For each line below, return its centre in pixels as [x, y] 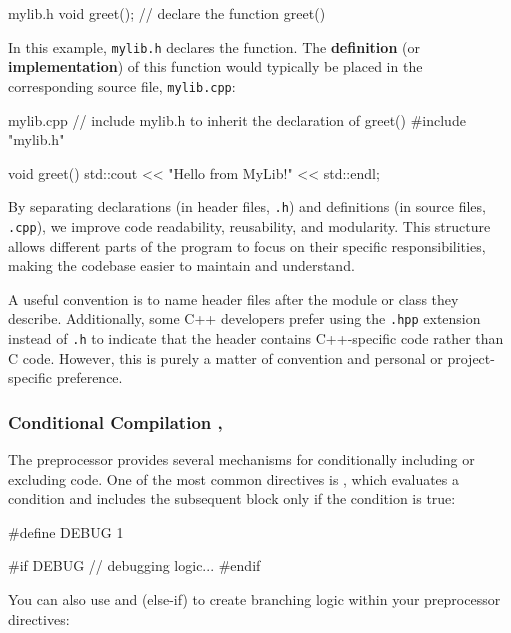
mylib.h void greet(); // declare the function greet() [167, 13]
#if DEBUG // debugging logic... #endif [134, 565]
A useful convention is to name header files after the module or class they [233, 298]
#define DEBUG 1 [66, 531]
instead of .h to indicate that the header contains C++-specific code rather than [256, 338]
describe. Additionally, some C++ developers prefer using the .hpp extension [244, 318]
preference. [89, 377]
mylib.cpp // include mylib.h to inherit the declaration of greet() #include [237, 119]
